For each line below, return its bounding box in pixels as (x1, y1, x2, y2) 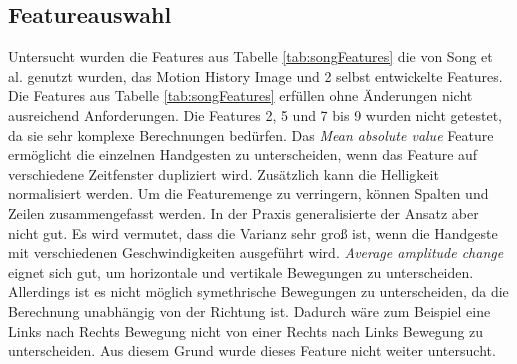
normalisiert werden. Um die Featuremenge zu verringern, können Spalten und (8, 183, 489, 204)
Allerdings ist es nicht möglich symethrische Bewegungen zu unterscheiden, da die (8, 281, 509, 302)
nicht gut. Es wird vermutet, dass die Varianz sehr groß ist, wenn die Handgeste (8, 222, 498, 243)
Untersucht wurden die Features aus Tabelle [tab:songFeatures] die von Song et (8, 46, 493, 67)
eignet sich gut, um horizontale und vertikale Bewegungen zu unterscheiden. (8, 261, 474, 282)
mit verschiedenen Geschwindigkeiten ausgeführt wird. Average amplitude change (8, 242, 504, 263)
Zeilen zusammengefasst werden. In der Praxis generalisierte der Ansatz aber (8, 202, 479, 223)
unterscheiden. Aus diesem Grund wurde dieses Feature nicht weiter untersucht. (8, 340, 496, 361)
